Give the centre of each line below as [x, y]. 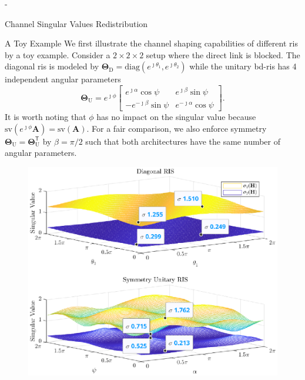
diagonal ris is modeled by [52, 66]
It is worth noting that [46, 117]
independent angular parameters [63, 79]
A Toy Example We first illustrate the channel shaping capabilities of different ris [151, 43]
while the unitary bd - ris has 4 [243, 66]
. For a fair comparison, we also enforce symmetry [177, 128]
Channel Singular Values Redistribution [76, 23]
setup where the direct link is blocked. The [223, 54]
